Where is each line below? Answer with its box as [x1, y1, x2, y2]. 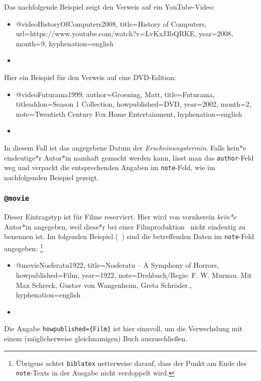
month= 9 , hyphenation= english [16, 38, 113, 48]
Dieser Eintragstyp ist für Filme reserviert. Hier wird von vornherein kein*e [4, 211, 237, 222]
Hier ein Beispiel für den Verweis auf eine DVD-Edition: [4, 71, 176, 82]
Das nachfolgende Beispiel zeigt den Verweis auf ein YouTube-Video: [4, 2, 215, 12]
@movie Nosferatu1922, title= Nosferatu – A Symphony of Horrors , [16, 260, 219, 270]
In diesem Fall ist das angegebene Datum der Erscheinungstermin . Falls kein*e [4, 142, 246, 153]
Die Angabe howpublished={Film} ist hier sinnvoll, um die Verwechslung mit [4, 323, 242, 334]
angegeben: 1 [4, 242, 43, 253]
